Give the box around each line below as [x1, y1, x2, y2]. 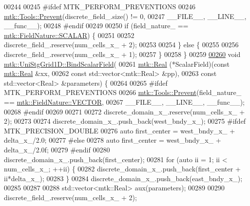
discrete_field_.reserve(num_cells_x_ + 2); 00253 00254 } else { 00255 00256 [4, 39, 239, 50]
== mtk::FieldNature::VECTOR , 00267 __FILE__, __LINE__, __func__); [4, 96, 245, 107]
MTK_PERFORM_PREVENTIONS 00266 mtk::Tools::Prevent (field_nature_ [4, 87, 242, 97]
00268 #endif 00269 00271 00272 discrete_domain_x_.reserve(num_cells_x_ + [4, 106, 245, 116]
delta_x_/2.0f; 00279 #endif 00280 [4, 144, 110, 154]
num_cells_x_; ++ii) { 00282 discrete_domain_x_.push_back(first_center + [4, 164, 241, 174]
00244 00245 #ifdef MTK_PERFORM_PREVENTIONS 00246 [4, 1, 196, 11]
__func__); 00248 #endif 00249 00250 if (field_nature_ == [4, 20, 189, 31]
